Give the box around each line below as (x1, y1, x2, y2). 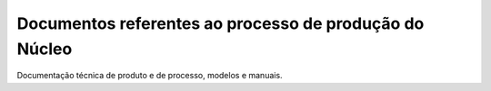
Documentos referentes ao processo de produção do (16, 14, 425, 33)
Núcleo (16, 39, 73, 59)
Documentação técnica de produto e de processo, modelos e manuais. (16, 70, 283, 81)
